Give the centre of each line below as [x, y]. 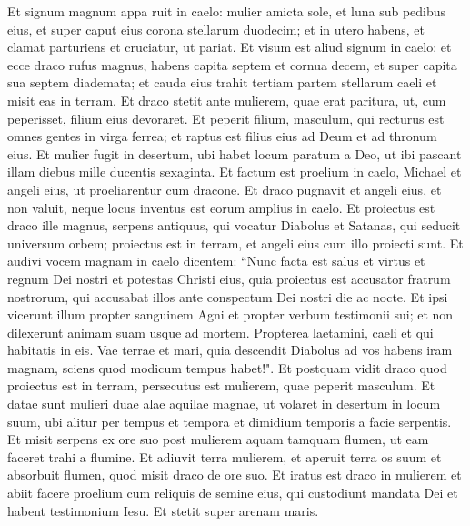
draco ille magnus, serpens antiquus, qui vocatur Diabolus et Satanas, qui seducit [234, 225]
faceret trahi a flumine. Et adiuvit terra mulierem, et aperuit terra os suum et [225, 456]
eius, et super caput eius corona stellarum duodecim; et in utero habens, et [216, 29]
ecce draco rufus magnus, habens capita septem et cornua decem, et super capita [232, 64]
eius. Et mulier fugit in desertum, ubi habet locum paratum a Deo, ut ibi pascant [235, 153]
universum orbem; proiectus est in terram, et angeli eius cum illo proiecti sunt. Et [235, 243]
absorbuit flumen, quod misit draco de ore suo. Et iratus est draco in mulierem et [235, 475]
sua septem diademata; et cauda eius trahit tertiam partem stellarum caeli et [222, 82]
